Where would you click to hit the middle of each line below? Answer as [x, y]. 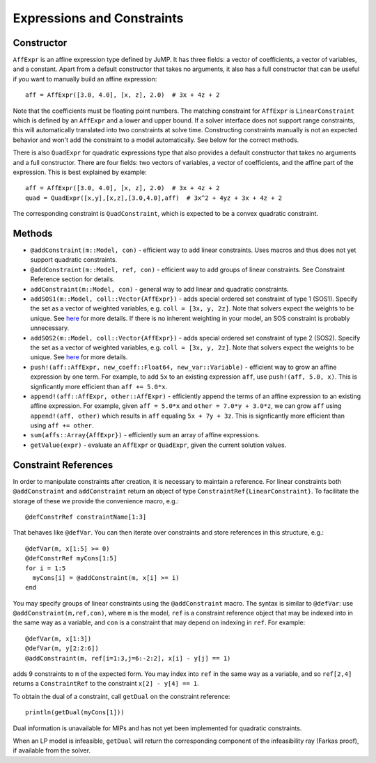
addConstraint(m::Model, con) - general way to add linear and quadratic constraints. [159, 289]
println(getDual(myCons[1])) [75, 713]
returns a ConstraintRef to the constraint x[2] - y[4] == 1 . [106, 684]
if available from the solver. [52, 750]
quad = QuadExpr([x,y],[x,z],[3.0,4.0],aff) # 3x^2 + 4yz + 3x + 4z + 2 [154, 198]
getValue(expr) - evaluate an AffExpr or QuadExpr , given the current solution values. [158, 445]
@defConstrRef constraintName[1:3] [86, 517]
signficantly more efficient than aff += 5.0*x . [99, 386]
